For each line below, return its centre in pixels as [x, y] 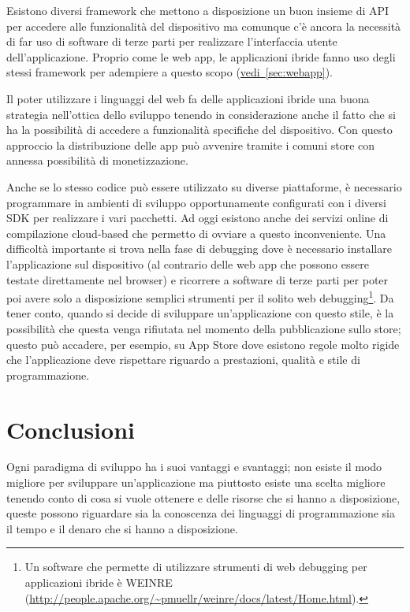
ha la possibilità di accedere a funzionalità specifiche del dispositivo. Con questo [199, 130]
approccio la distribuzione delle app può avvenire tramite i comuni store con [191, 145]
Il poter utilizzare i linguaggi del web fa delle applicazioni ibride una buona [188, 98]
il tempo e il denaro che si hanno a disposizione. [122, 528]
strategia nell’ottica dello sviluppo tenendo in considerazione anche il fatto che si [201, 114]
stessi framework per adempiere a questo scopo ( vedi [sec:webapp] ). [170, 72]
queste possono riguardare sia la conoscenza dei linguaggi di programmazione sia [201, 513]
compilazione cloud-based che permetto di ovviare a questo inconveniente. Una [196, 233]
